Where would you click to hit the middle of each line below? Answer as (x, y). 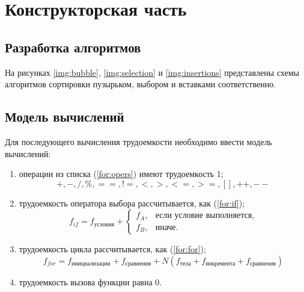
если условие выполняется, (205, 216)
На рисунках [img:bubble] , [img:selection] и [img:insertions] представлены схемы (152, 72)
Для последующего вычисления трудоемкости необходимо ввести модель (138, 141)
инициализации (91, 264)
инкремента (220, 264)
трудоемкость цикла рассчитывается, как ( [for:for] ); (112, 249)
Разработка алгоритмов (73, 47)
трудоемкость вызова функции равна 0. (90, 281)
